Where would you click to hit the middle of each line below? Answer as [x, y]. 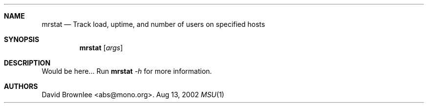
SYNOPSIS [22, 39]
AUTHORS [21, 86]
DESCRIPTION [27, 63]
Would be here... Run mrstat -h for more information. [127, 71]
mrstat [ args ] [101, 48]
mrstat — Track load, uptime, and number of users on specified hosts [153, 24]
